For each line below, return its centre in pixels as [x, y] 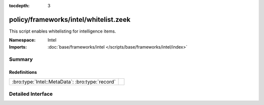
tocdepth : [19, 6]
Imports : [18, 47]
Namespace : [22, 40]
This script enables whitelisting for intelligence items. [63, 31]
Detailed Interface [31, 94]
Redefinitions [23, 72]
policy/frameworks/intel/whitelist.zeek [70, 19]
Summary [21, 59]
